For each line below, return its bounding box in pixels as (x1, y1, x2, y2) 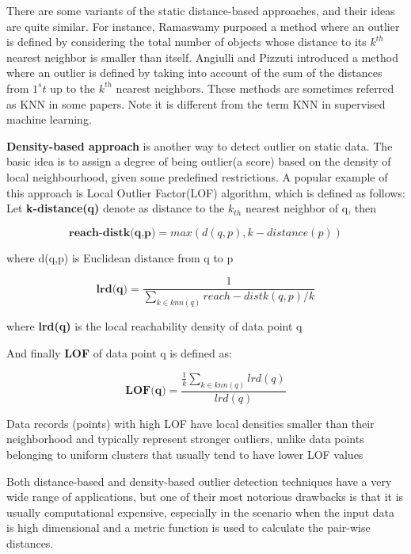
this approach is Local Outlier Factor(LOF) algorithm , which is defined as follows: (6, 184, 405, 201)
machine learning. (6, 111, 92, 128)
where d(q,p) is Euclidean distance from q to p (6, 249, 234, 266)
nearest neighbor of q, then (245, 200, 376, 216)
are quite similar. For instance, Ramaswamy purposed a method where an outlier (6, 17, 400, 34)
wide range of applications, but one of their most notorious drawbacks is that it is (6, 488, 404, 505)
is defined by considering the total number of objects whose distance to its (6, 33, 367, 50)
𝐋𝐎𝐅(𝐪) (125, 385, 166, 397)
